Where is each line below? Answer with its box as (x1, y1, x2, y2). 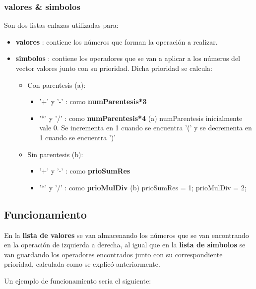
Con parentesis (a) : (27, 79, 86, 90)
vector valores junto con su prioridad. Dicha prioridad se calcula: (15, 63, 212, 73)
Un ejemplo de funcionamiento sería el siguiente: (4, 275, 151, 286)
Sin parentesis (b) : (27, 149, 83, 159)
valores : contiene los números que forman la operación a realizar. (15, 36, 218, 47)
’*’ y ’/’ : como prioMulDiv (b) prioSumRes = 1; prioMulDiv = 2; (39, 182, 247, 192)
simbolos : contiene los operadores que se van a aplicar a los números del (15, 53, 241, 63)
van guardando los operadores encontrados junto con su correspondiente (4, 249, 223, 259)
